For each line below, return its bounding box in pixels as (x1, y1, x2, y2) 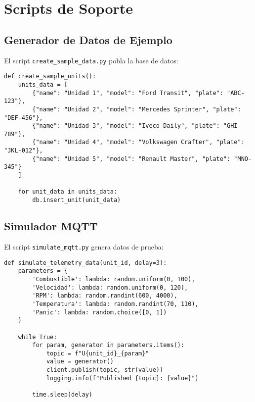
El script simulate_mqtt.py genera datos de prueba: (4, 241, 164, 251)
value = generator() (46, 358, 114, 365)
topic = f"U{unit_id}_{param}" (46, 350, 149, 357)
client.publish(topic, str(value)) (46, 366, 164, 374)
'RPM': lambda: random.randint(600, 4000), (32, 292, 177, 300)
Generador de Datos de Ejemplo (4, 32, 172, 47)
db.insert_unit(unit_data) (32, 197, 121, 204)
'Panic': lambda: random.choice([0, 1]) (32, 308, 167, 316)
